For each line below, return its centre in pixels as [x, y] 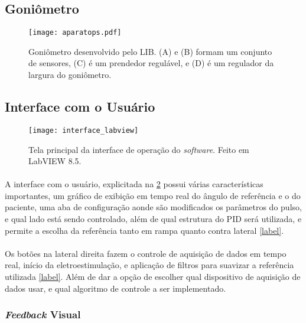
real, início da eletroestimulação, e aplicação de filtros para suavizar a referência [149, 265]
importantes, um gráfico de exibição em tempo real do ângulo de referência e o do [153, 195]
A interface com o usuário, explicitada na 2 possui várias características [134, 184]
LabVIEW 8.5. [55, 161]
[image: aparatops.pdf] [75, 33]
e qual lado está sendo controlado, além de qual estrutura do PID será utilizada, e [153, 219]
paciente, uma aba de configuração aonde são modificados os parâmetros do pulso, [153, 207]
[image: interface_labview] [84, 130]
